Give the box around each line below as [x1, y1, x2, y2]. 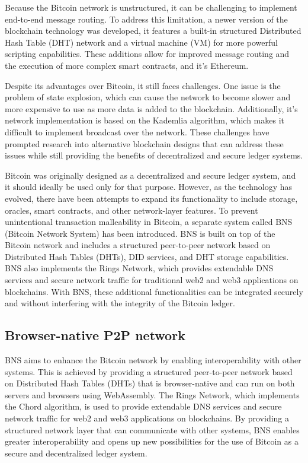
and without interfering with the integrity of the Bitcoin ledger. [5, 297, 235, 309]
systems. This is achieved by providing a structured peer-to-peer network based [5, 365, 293, 378]
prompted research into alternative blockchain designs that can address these [5, 137, 284, 150]
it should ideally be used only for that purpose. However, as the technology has [5, 180, 293, 193]
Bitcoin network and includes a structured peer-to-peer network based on [5, 239, 271, 251]
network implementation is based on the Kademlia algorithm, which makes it [5, 114, 285, 126]
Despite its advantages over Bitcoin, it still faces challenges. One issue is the [5, 79, 281, 91]
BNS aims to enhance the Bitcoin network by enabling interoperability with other [5, 354, 301, 366]
